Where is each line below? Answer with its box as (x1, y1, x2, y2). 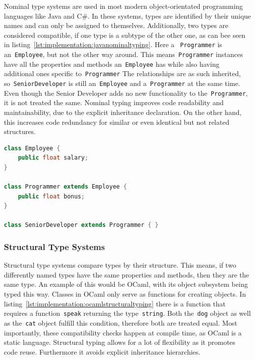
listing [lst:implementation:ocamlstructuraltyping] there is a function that (4, 298, 226, 308)
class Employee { (4, 144, 60, 152)
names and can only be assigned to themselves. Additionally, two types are (4, 20, 229, 30)
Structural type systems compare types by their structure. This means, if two (4, 260, 236, 270)
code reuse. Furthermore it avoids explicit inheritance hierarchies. (4, 346, 201, 357)
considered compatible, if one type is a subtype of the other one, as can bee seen (4, 29, 246, 40)
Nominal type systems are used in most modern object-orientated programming (4, 1, 243, 11)
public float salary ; (18, 154, 88, 162)
